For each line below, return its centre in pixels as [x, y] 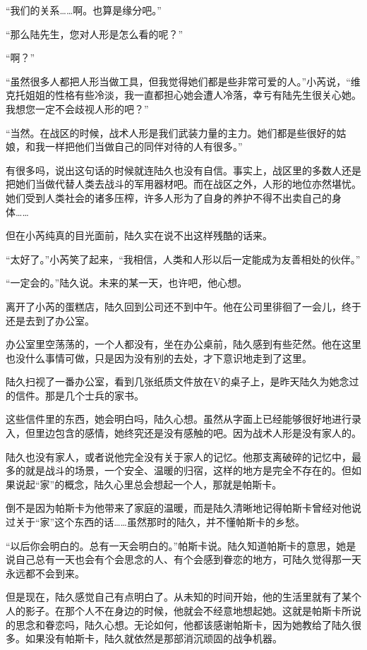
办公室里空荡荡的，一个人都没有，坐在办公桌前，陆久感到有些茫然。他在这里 [183, 344]
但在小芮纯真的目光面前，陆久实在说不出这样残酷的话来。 [139, 235]
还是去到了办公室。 [50, 320]
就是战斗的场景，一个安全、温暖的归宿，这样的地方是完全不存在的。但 [188, 470]
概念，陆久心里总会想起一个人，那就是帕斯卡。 [173, 484]
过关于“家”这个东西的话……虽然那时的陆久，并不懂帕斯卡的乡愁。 [155, 522]
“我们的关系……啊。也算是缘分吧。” [84, 10]
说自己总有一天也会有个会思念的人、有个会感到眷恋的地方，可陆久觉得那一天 [183, 559]
